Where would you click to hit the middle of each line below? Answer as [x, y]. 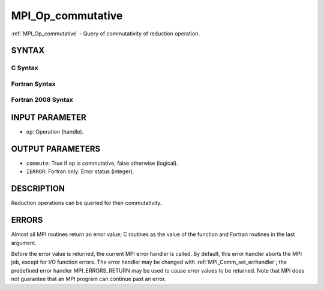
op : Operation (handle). [55, 132]
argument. [24, 243]
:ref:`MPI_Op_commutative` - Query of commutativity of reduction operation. [106, 34]
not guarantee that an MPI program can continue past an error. [88, 279]
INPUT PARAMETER [49, 118]
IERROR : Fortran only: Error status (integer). [80, 171]
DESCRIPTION [38, 189]
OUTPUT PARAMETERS [56, 149]
